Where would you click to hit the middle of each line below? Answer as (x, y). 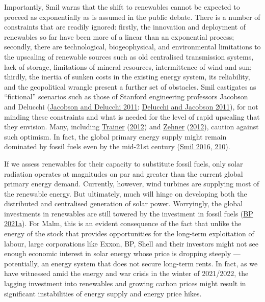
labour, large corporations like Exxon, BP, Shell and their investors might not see (131, 243)
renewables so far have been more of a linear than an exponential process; (119, 36)
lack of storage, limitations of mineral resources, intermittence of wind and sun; (128, 66)
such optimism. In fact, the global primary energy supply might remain (115, 136)
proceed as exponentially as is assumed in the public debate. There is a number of (132, 17)
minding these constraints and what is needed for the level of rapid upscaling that (132, 116)
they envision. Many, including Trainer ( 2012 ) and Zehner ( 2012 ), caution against (131, 127)
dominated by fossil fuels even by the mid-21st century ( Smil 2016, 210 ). (117, 146)
